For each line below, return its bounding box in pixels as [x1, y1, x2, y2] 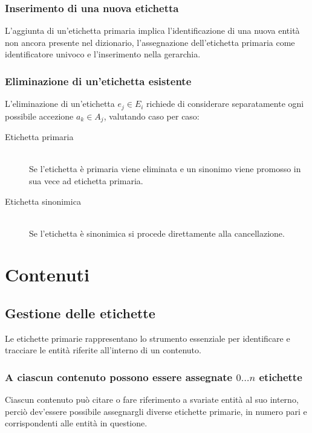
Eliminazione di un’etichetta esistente [5, 73, 192, 88]
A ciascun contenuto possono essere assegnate [5, 369, 233, 384]
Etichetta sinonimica [5, 194, 81, 207]
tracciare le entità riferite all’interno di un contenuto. [5, 344, 201, 356]
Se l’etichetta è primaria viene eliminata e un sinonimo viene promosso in [29, 162, 301, 175]
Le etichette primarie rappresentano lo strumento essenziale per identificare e [5, 332, 290, 344]
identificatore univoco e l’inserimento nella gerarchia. [5, 48, 201, 60]
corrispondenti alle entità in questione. [5, 417, 148, 429]
